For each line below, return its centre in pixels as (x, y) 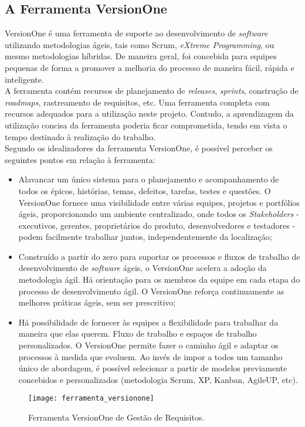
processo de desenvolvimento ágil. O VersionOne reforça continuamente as (151, 291)
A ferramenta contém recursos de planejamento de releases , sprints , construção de (152, 91)
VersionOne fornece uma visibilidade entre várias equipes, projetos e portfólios (159, 202)
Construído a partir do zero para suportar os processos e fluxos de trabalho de (159, 256)
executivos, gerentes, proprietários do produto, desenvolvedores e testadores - (157, 225)
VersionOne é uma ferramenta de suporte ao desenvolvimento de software (136, 33)
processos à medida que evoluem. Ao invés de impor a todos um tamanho (150, 356)
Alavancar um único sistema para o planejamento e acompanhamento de (149, 179)
